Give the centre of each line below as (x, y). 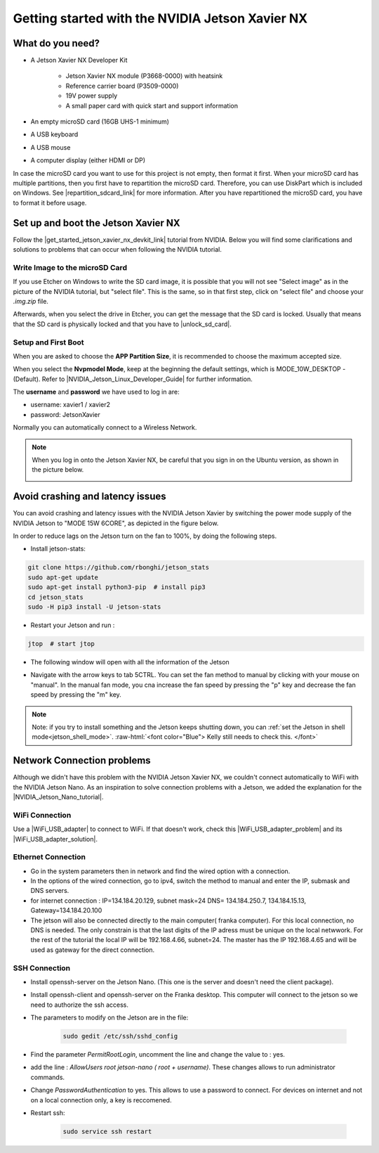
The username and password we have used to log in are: (96, 392)
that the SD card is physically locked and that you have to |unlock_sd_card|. (122, 324)
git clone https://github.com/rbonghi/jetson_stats (119, 567)
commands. (48, 1077)
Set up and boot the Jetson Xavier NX (97, 223)
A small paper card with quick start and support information (152, 105)
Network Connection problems (82, 760)
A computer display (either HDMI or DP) (88, 160)
